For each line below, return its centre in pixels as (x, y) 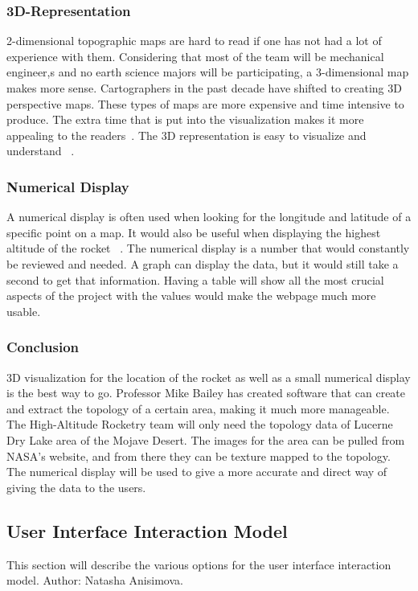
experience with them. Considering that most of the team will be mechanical (195, 56)
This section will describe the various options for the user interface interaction (199, 564)
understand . (41, 151)
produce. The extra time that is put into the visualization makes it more (185, 119)
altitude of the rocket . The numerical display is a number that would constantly (208, 248)
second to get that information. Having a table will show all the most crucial (195, 279)
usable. (24, 311)
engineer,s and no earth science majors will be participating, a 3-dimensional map (208, 72)
